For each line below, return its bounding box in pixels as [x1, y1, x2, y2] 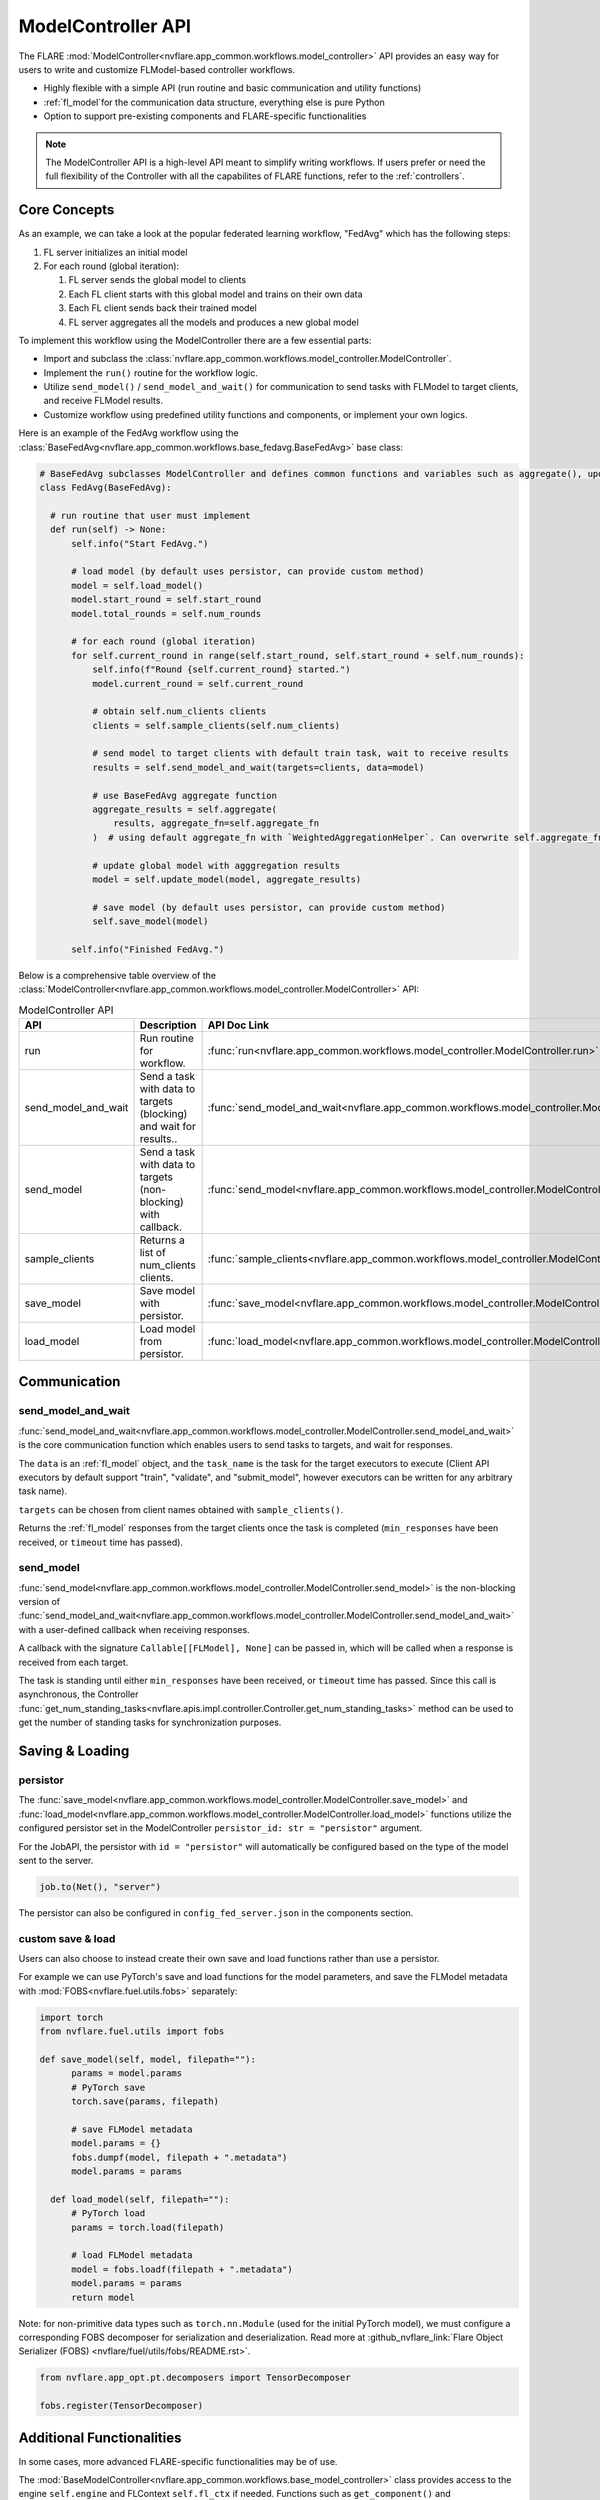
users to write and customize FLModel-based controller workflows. [18, 63, 296, 75]
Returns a [139, 1233, 185, 1247]
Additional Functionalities [18, 2429, 182, 2446]
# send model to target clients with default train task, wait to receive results [91, 748, 509, 759]
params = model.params [71, 2068, 183, 2079]
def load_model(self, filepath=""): [50, 2193, 230, 2205]
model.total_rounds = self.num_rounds [71, 608, 262, 619]
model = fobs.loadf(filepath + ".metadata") [71, 2263, 294, 2275]
